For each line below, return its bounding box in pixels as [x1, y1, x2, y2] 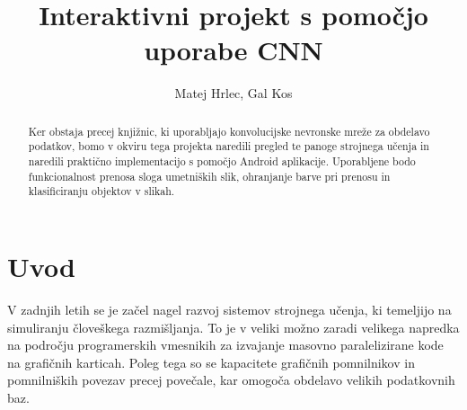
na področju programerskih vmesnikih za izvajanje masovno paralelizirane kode [7, 335, 444, 354]
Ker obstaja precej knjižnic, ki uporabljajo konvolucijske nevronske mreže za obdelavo [28, 123, 430, 138]
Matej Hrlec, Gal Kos [174, 84, 293, 102]
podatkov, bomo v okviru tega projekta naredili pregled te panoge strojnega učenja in [28, 138, 429, 154]
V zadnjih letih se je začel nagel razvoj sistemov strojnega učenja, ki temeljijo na [7, 299, 452, 318]
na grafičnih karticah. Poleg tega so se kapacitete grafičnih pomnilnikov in [7, 352, 415, 371]
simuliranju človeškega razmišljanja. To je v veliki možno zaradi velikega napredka [7, 317, 460, 336]
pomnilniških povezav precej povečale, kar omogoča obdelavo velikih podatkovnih [7, 370, 455, 389]
